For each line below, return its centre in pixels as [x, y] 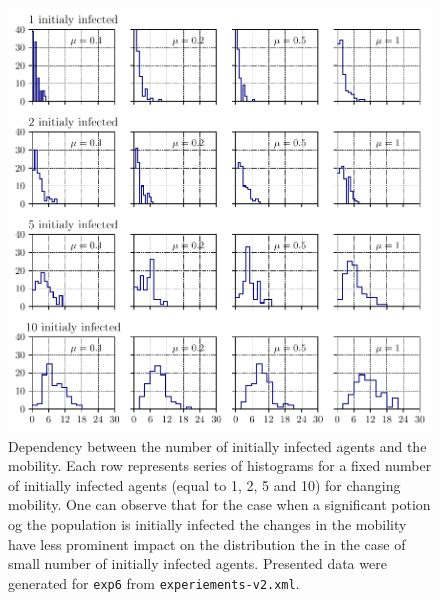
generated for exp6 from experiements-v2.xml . [154, 582]
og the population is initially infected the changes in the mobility [207, 523]
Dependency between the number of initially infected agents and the [217, 445]
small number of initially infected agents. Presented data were [197, 563]
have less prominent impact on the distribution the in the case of [207, 543]
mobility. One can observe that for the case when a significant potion [219, 504]
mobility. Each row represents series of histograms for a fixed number [220, 465]
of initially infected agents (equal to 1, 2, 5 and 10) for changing [204, 484]
